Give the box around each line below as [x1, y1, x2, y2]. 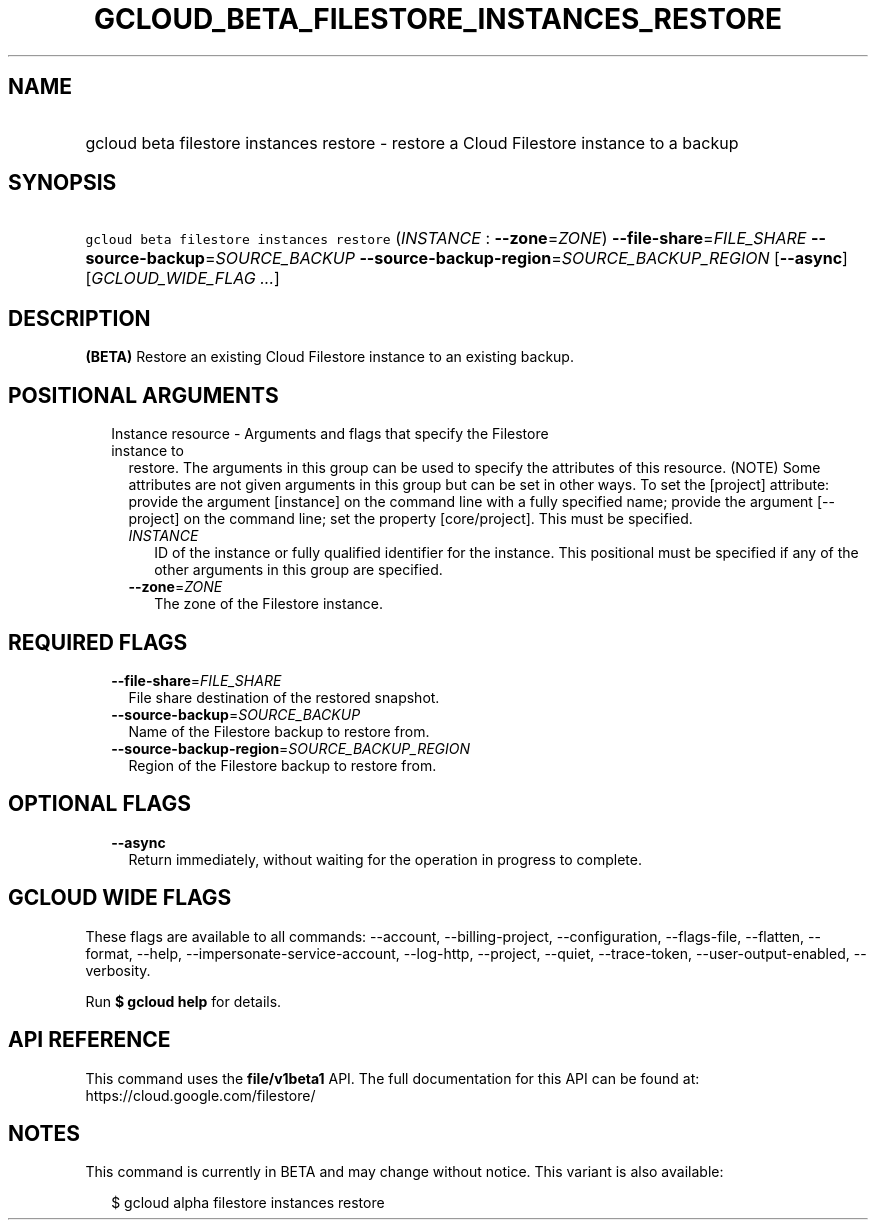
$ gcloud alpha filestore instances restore [111, 1194, 385, 1212]
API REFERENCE [8, 1027, 171, 1053]
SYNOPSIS [8, 170, 117, 196]
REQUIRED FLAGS [8, 629, 188, 655]
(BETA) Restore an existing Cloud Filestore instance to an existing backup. [85, 348, 574, 366]
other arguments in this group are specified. [154, 561, 443, 579]
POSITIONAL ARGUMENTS [8, 382, 279, 408]
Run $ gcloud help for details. [85, 992, 282, 1010]
